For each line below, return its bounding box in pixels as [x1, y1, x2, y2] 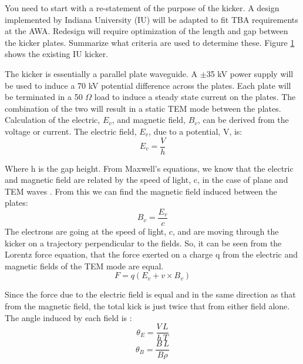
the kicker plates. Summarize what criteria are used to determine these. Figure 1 [5, 36, 295, 48]
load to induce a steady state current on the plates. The [94, 91, 296, 103]
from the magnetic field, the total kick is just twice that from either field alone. [5, 300, 290, 312]
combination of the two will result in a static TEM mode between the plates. [5, 102, 281, 114]
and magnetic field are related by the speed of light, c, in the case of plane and [5, 173, 288, 186]
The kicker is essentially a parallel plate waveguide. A [5, 67, 198, 79]
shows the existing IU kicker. [5, 48, 109, 60]
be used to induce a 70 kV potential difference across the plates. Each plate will [5, 79, 291, 91]
